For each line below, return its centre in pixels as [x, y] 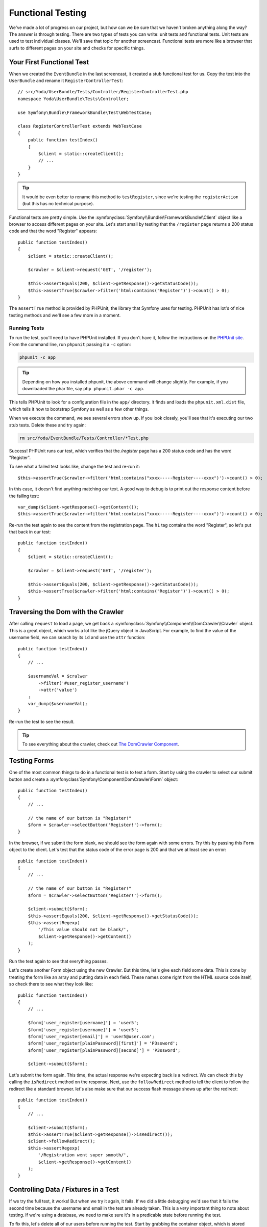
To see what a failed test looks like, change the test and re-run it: [74, 467]
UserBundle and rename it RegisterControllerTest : [66, 80]
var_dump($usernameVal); [58, 704]
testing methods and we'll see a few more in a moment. [65, 315]
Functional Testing [48, 13]
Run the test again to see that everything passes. [58, 961]
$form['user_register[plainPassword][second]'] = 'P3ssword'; [104, 1050]
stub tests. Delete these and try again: [47, 425]
